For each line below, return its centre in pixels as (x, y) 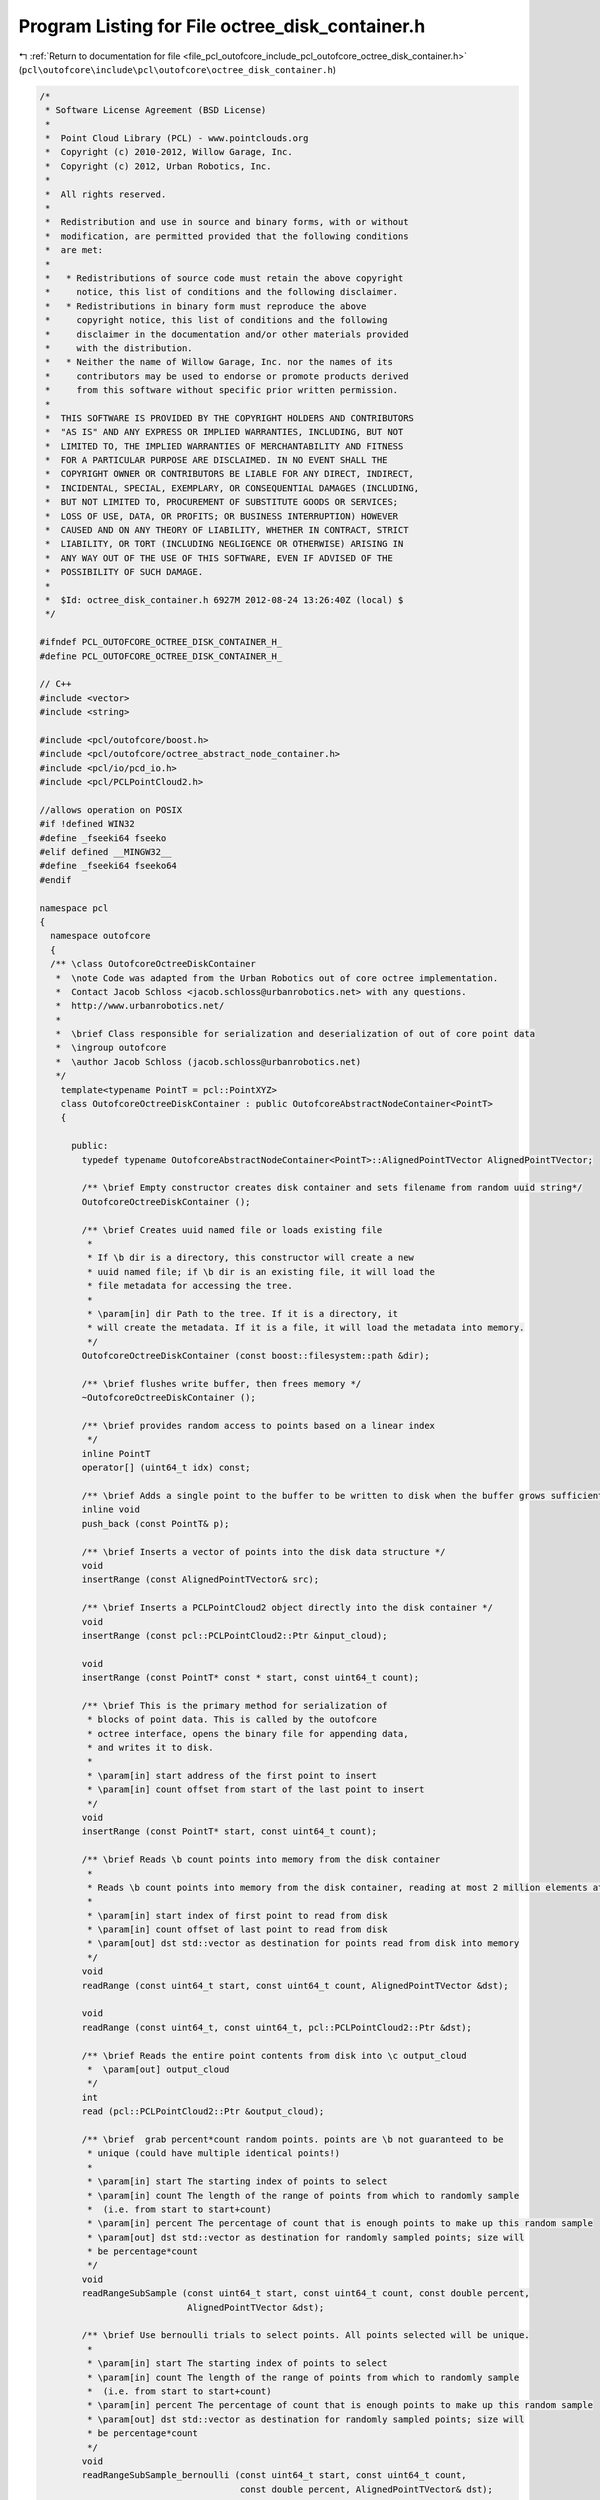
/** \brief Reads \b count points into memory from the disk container (261, 1859)
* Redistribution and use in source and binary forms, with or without (227, 222)
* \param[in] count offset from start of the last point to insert (255, 1789)
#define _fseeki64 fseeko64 (108, 866)
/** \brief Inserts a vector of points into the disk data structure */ (263, 1551)
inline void (110, 1509)
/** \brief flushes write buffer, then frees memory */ (221, 1383)
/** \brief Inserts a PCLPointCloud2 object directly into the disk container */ (287, 1608)
